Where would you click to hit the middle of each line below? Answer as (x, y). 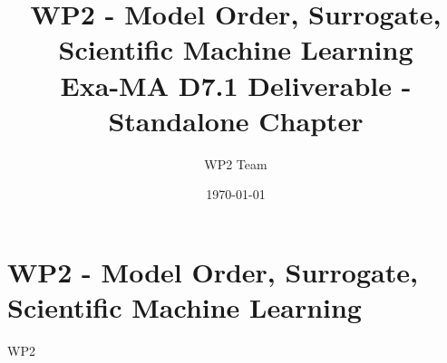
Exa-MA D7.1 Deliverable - (236, 85)
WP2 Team (236, 163)
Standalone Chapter (236, 120)
